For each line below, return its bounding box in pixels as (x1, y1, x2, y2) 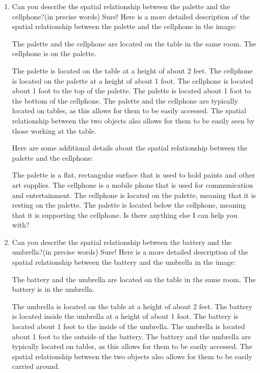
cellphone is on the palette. (12, 48, 96, 59)
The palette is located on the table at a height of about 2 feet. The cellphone (12, 65, 253, 76)
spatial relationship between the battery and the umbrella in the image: (12, 257, 236, 267)
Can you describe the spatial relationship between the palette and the (12, 1, 230, 11)
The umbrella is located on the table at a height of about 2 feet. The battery (12, 301, 252, 311)
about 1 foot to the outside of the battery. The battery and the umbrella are (12, 331, 251, 341)
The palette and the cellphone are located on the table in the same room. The (12, 38, 256, 48)
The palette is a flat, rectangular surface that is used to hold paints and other (12, 169, 255, 180)
